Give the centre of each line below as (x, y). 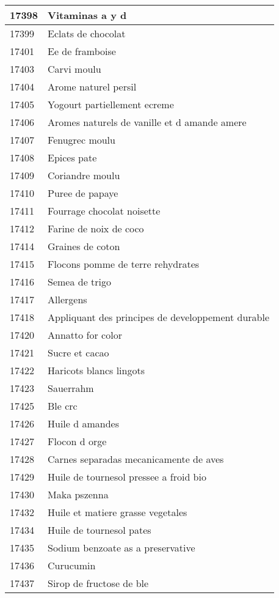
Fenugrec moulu (82, 140)
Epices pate (72, 157)
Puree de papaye (83, 193)
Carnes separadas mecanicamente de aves (136, 459)
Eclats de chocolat (87, 33)
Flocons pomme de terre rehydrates (124, 264)
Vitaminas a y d (87, 15)
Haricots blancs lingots (96, 370)
